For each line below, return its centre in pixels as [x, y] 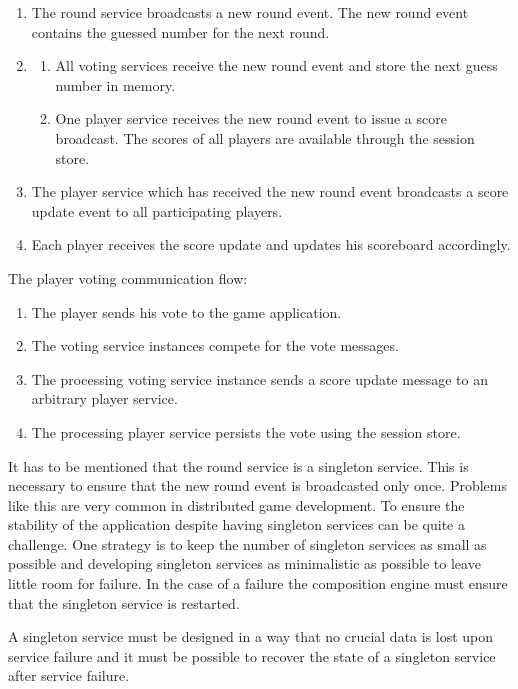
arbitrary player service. [104, 398]
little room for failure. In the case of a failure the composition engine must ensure [258, 583]
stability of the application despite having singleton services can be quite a [236, 524]
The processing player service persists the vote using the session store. [246, 431]
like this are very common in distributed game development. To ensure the [236, 504]
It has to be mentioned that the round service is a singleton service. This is [238, 465]
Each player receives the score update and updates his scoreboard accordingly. [271, 244]
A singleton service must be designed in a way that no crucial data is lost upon [251, 636]
